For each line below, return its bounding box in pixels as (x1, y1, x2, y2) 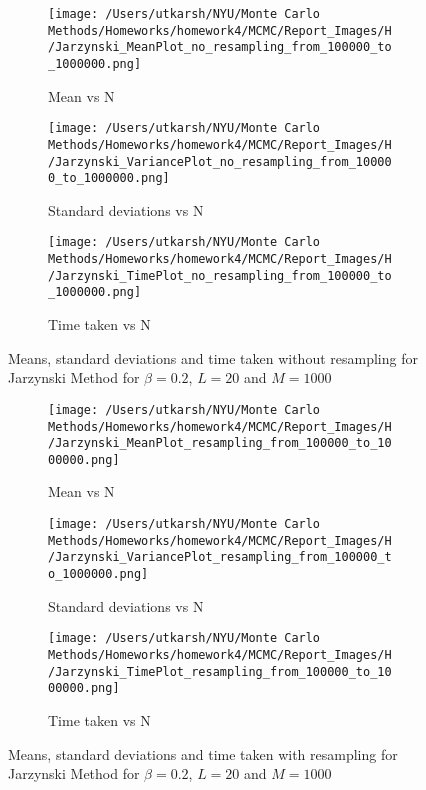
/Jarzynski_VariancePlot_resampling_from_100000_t (48, 550, 392, 565)
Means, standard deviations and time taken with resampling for (8, 743, 398, 764)
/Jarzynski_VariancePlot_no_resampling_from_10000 (48, 154, 392, 169)
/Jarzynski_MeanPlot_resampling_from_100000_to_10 (48, 436, 392, 451)
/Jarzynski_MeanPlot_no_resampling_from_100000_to (48, 40, 392, 55)
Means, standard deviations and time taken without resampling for (8, 347, 418, 368)
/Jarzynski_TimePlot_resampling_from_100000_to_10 (48, 664, 392, 679)
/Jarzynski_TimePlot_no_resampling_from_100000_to (48, 268, 392, 283)
